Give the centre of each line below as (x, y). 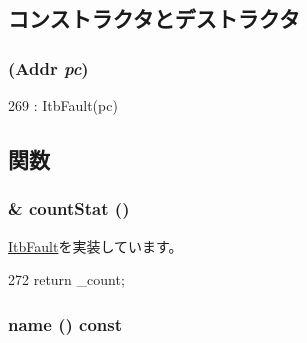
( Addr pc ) (48, 67)
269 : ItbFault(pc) (63, 105)
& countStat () (69, 208)
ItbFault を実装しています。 (95, 245)
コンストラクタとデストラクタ (154, 18)
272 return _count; (66, 279)
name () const (65, 323)
